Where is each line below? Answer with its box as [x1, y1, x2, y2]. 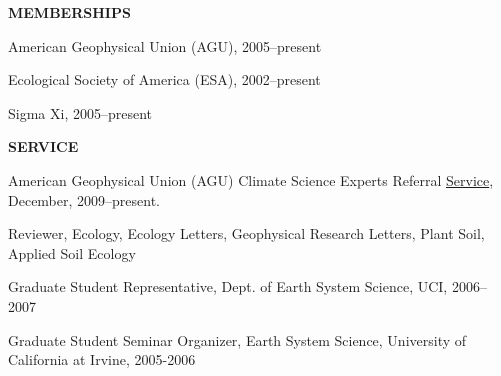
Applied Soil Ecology [8, 242, 136, 263]
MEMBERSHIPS [8, 2, 131, 22]
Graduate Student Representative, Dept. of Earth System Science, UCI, [8, 276, 448, 297]
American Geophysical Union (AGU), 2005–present [8, 35, 322, 56]
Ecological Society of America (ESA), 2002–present [8, 69, 321, 90]
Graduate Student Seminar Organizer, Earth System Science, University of [8, 329, 467, 350]
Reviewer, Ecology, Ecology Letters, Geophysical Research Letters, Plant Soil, [8, 223, 485, 244]
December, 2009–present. [8, 189, 160, 210]
